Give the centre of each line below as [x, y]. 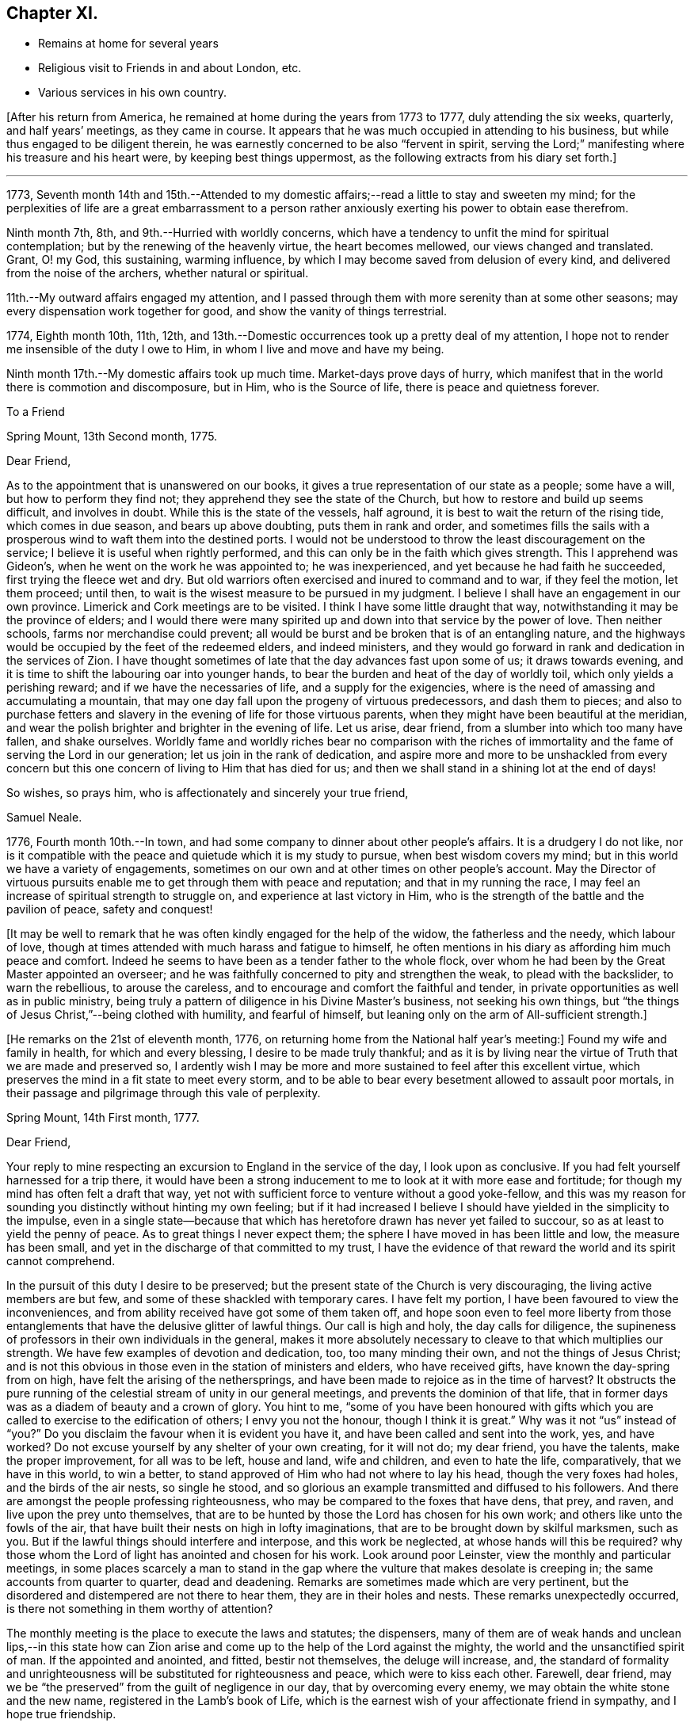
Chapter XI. [52, 13]
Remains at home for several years [128, 44]
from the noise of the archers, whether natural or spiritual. [158, 273]
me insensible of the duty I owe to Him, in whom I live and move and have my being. [225, 349]
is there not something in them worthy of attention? [140, 1609]
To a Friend [36, 412]
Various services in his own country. [133, 93]
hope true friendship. [61, 1714]
